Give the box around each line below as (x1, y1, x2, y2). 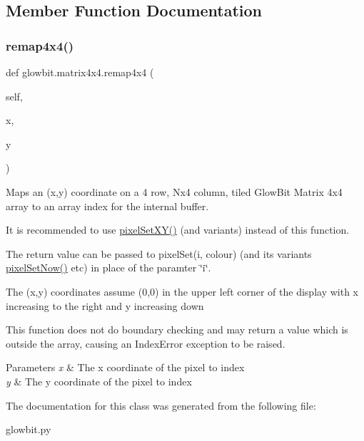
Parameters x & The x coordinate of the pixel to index (6, 360, 245, 375)
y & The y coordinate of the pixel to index (6, 373, 192, 388)
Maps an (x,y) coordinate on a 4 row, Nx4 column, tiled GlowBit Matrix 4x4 (6, 184, 343, 199)
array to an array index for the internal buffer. (6, 198, 209, 213)
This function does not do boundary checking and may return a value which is (6, 322, 348, 337)
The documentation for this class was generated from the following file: (6, 398, 316, 413)
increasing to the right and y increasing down (6, 298, 204, 313)
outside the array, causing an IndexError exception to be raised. (6, 336, 285, 351)
